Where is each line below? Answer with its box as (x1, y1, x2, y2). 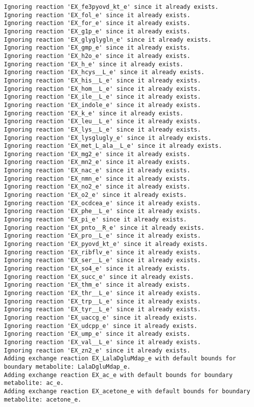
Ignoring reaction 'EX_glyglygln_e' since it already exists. (4, 36, 212, 43)
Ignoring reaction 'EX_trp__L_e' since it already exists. (4, 298, 201, 305)
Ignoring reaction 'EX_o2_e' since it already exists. (4, 191, 187, 199)
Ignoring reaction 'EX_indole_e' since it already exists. (4, 101, 201, 109)
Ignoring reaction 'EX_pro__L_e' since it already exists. (4, 232, 201, 240)
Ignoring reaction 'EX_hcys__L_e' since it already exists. (4, 69, 205, 76)
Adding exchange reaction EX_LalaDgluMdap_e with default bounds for (4, 355, 236, 362)
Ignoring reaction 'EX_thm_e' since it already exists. (4, 281, 191, 289)
